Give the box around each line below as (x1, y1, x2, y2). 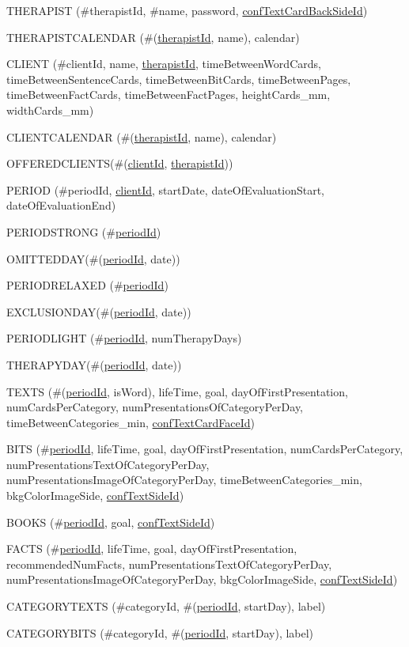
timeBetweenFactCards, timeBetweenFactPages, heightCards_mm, (6, 86, 331, 103)
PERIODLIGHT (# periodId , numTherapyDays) (6, 330, 242, 346)
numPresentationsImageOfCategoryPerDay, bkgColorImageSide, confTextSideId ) (6, 571, 398, 588)
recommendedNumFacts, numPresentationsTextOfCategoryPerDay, (6, 555, 332, 572)
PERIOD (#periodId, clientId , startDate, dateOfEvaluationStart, (6, 181, 325, 198)
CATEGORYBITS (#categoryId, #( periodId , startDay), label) (6, 624, 314, 641)
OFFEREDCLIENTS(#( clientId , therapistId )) (6, 155, 233, 172)
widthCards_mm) (6, 101, 94, 118)
